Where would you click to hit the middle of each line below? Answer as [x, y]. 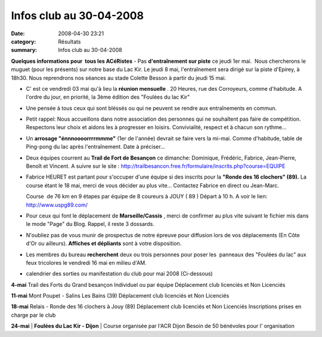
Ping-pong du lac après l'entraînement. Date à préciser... [95, 147]
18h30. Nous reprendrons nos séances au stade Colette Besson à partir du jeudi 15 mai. [119, 78]
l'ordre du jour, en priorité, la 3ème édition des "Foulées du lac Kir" [108, 97]
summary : [24, 50]
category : [24, 41]
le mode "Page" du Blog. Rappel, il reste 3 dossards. [90, 224]
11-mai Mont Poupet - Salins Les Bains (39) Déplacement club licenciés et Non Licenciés [120, 296]
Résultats [69, 41]
